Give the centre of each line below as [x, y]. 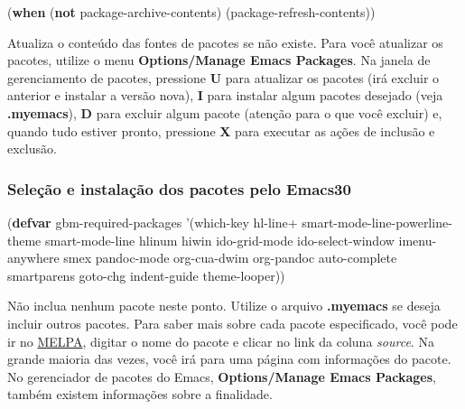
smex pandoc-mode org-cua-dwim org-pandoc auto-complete [230, 258]
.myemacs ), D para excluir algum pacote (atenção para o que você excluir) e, [225, 112]
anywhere [33, 258]
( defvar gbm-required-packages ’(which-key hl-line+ [153, 222]
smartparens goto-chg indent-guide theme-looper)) [146, 275]
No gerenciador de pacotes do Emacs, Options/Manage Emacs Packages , [222, 376]
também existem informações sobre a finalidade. [140, 394]
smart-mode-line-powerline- [377, 222]
